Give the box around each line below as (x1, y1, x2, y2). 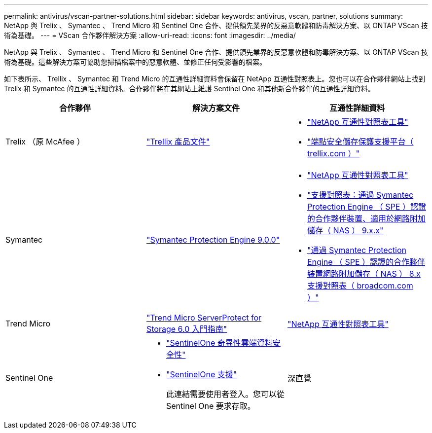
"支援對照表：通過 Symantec (307, 190, 414, 200)
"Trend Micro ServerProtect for (146, 313, 262, 323)
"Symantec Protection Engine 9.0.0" (146, 235, 280, 245)
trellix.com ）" (307, 148, 360, 158)
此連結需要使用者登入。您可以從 (166, 389, 285, 399)
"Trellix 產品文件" (146, 137, 210, 146)
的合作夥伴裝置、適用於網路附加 (307, 214, 426, 223)
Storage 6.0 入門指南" (146, 324, 227, 334)
